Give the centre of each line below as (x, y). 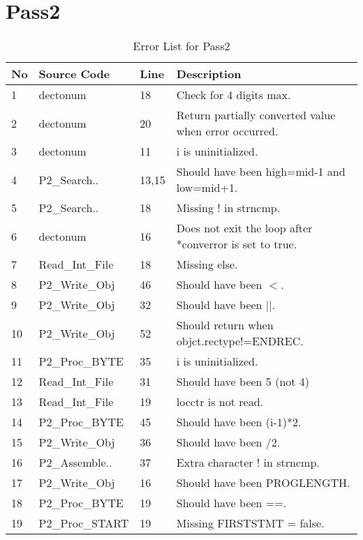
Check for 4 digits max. (234, 95)
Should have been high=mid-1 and (261, 172)
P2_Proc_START (84, 523)
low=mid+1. (207, 188)
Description (209, 74)
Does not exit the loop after (244, 228)
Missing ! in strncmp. (228, 208)
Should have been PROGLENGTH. (263, 483)
